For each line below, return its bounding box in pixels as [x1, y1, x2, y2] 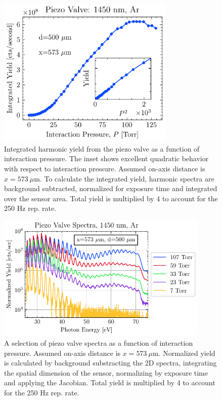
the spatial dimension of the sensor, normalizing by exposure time [4, 367, 208, 378]
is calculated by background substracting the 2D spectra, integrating [4, 357, 217, 368]
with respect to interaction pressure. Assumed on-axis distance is [4, 163, 205, 173]
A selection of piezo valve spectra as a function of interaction [4, 338, 193, 348]
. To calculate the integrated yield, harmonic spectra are [39, 173, 214, 184]
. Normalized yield [158, 347, 215, 358]
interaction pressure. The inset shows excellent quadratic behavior [4, 153, 209, 164]
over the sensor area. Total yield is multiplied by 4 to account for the [4, 193, 218, 203]
